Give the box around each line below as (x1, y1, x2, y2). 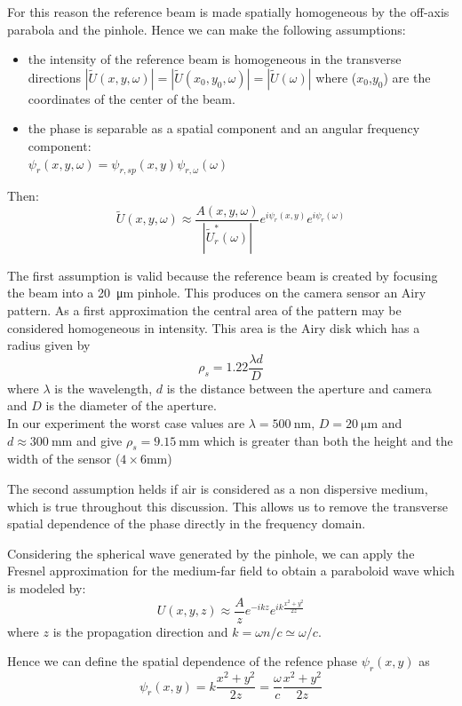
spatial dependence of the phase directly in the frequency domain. (7, 514, 366, 533)
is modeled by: (7, 579, 86, 598)
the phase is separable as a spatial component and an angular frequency (28, 119, 420, 138)
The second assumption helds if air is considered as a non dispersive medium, (7, 480, 428, 498)
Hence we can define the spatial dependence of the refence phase (7, 652, 358, 670)
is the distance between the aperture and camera (166, 378, 432, 397)
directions (28, 67, 82, 86)
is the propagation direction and (52, 622, 228, 640)
